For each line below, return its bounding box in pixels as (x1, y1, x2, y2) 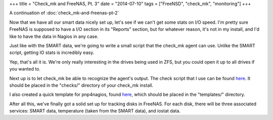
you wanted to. (9, 66, 40, 72)
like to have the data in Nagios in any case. (9, 33, 99, 39)
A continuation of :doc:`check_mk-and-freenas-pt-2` (9, 10, 119, 16)
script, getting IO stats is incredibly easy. (9, 49, 95, 55)
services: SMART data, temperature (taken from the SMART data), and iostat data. (9, 108, 180, 114)
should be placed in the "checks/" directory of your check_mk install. (9, 82, 154, 88)
